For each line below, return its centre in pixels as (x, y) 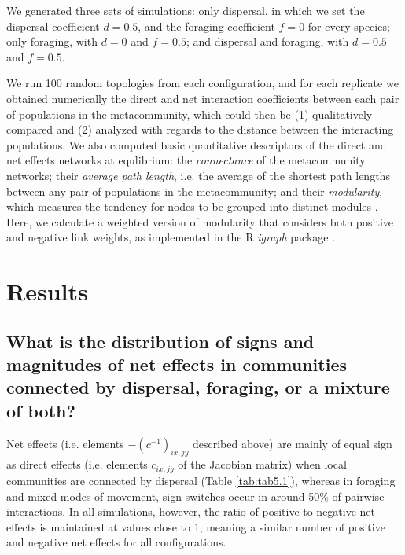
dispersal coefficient (53, 26)
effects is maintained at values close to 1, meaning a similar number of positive (196, 526)
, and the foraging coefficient (206, 26)
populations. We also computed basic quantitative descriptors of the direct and (197, 144)
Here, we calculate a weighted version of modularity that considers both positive (200, 221)
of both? (41, 410)
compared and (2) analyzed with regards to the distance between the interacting (200, 129)
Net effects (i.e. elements (65, 443)
